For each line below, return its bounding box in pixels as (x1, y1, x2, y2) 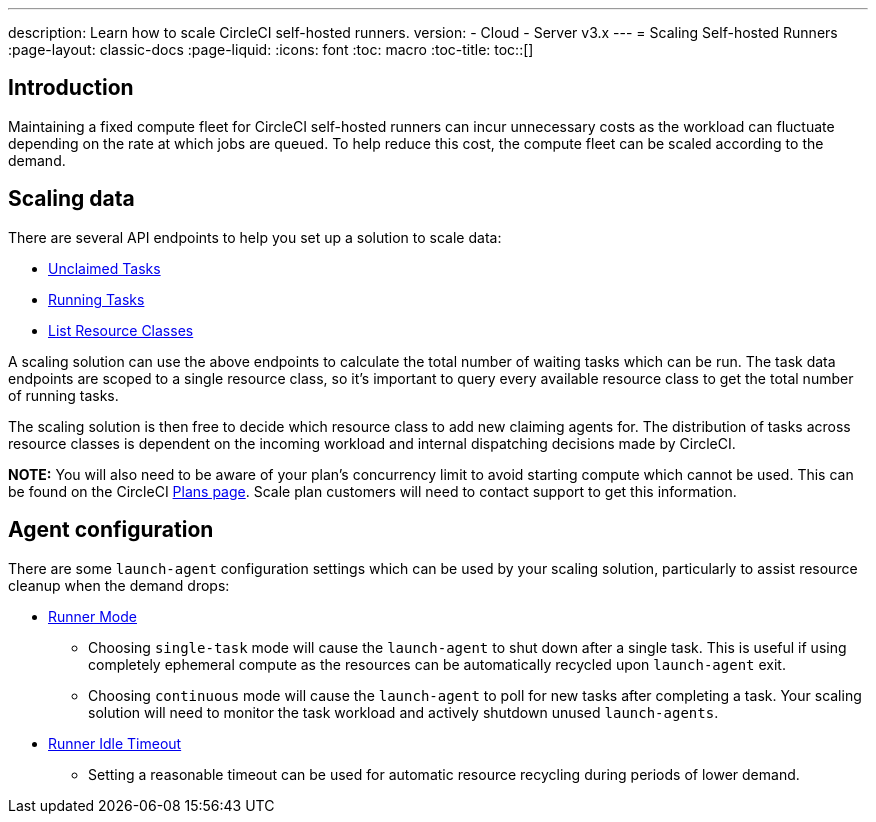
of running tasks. (8, 386, 119, 404)
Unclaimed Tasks (48, 259, 161, 277)
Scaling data (8, 186, 135, 212)
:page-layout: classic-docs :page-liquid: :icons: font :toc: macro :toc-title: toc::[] (8, 41, 534, 58)
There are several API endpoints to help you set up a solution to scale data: (8, 228, 502, 246)
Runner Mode (48, 607, 137, 625)
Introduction (8, 75, 134, 101)
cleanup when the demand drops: (8, 576, 230, 594)
